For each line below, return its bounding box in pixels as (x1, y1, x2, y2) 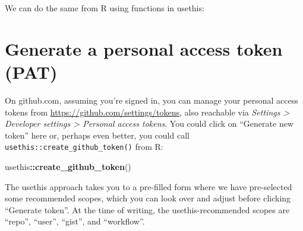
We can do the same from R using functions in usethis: (5, 2, 204, 14)
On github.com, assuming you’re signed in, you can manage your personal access (5, 94, 298, 106)
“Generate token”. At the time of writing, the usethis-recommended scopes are (5, 203, 290, 216)
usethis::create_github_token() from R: (5, 140, 163, 153)
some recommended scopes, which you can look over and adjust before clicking (5, 192, 291, 204)
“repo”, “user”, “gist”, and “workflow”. (5, 215, 145, 227)
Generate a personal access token (5, 36, 283, 60)
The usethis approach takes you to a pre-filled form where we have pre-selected (5, 180, 292, 192)
